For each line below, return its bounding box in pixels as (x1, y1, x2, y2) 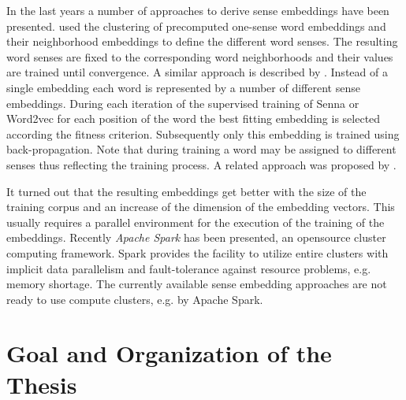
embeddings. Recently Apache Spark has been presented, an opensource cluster (6, 229, 386, 246)
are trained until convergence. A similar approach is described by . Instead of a (6, 64, 388, 80)
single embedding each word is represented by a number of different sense (6, 79, 360, 95)
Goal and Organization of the (6, 337, 332, 369)
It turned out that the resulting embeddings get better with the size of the (6, 183, 367, 199)
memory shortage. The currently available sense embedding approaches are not (6, 276, 387, 292)
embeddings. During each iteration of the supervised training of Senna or (6, 94, 359, 111)
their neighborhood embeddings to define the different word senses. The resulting (6, 33, 398, 50)
